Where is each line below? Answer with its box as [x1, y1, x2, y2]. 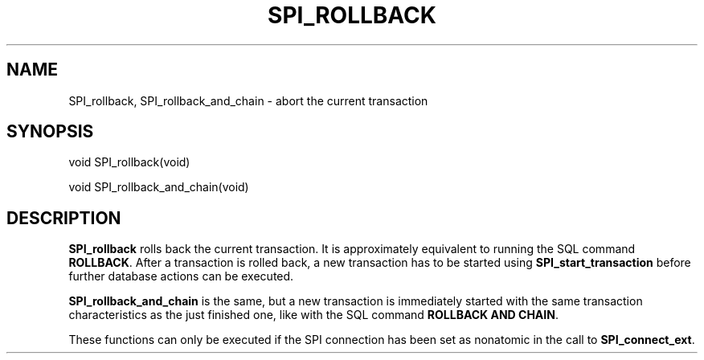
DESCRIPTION [6, 207, 121, 228]
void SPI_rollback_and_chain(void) [68, 180, 249, 194]
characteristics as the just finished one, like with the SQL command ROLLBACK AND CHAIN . [68, 308, 559, 322]
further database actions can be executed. [68, 269, 294, 284]
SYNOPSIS [6, 121, 94, 142]
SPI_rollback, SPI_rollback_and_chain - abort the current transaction [68, 93, 428, 108]
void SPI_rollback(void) [68, 155, 190, 170]
